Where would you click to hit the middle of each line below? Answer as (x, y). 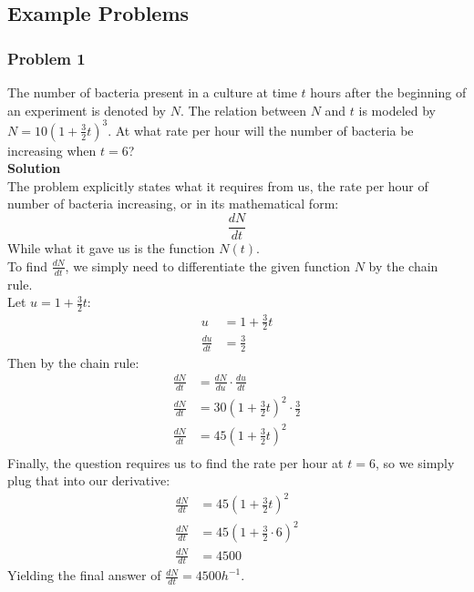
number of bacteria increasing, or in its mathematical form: (173, 204)
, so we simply (415, 462)
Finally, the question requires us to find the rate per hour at (175, 462)
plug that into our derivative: (89, 480)
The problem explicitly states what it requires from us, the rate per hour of (218, 185)
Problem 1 (46, 58)
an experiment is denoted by (87, 110)
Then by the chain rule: (73, 362)
